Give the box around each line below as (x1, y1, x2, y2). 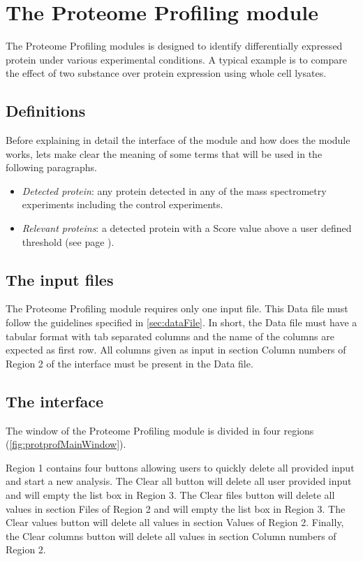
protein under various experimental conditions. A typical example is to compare (6, 52, 347, 66)
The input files (6, 268, 114, 290)
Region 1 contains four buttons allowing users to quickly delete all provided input (6, 460, 355, 474)
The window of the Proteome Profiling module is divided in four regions (6, 423, 314, 437)
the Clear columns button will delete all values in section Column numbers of (6, 528, 336, 543)
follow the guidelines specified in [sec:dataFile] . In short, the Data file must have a (6, 315, 357, 330)
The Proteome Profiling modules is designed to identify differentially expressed (6, 38, 343, 53)
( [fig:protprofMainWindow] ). (6, 437, 126, 451)
